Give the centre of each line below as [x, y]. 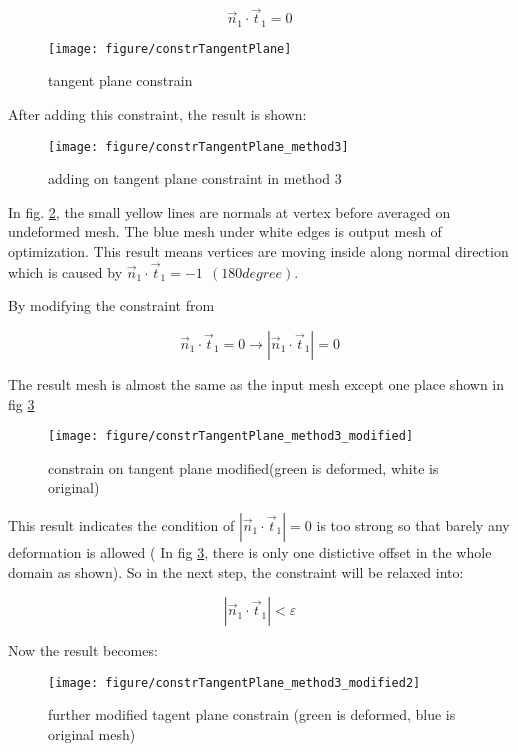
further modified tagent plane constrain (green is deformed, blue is [252, 714]
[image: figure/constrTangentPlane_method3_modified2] [234, 682]
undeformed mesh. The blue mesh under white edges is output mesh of [225, 231]
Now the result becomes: [83, 650]
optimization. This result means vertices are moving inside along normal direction [258, 250]
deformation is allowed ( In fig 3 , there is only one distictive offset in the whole [250, 551]
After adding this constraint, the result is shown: [157, 113]
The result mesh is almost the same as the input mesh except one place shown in [256, 383]
